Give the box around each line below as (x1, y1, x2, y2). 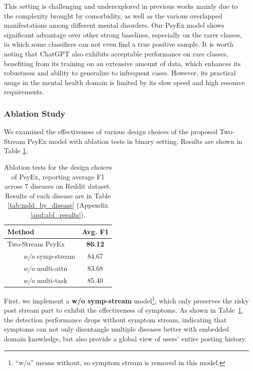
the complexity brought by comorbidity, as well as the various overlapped (4, 10, 222, 20)
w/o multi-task (23, 275, 68, 285)
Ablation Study (4, 107, 66, 119)
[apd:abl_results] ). (30, 209, 86, 219)
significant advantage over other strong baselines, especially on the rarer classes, (4, 29, 242, 39)
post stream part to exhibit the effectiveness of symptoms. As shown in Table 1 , (4, 305, 244, 315)
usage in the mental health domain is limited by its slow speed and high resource (4, 77, 245, 87)
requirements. (4, 87, 44, 97)
